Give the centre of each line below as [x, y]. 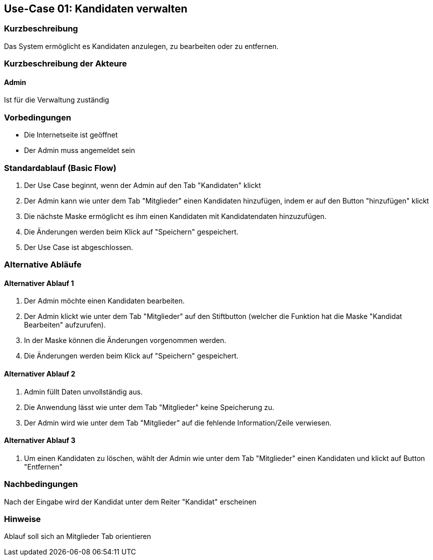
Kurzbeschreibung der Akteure [65, 64]
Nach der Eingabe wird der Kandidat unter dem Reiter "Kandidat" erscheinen [130, 501]
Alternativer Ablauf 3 [40, 440]
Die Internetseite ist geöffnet [71, 135]
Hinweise [22, 519]
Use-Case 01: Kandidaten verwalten [96, 9]
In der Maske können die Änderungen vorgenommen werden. [125, 340]
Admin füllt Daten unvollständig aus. [83, 391]
